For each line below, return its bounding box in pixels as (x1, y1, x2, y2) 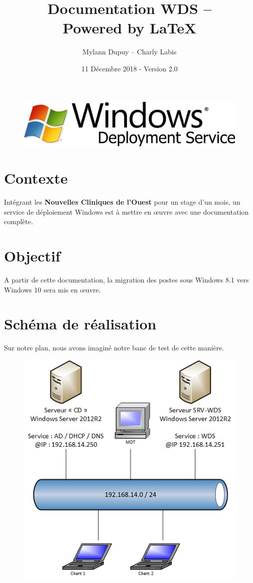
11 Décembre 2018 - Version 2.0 (81, 63, 178, 73)
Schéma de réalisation (4, 313, 156, 334)
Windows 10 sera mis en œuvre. (4, 284, 101, 294)
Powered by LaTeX (62, 17, 197, 38)
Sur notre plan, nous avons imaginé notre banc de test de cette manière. (4, 342, 224, 353)
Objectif (4, 246, 61, 266)
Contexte (4, 168, 68, 188)
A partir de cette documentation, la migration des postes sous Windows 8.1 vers (4, 274, 249, 285)
